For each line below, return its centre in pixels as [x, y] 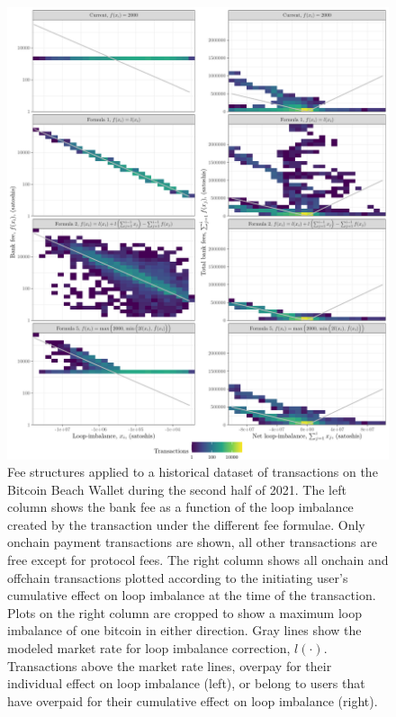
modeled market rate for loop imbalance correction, [149, 648]
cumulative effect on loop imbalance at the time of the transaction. [192, 595]
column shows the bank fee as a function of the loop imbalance [180, 507]
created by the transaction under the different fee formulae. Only [186, 524]
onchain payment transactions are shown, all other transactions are [192, 542]
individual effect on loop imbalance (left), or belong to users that [186, 683]
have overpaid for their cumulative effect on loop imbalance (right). [193, 700]
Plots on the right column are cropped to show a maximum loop [185, 612]
